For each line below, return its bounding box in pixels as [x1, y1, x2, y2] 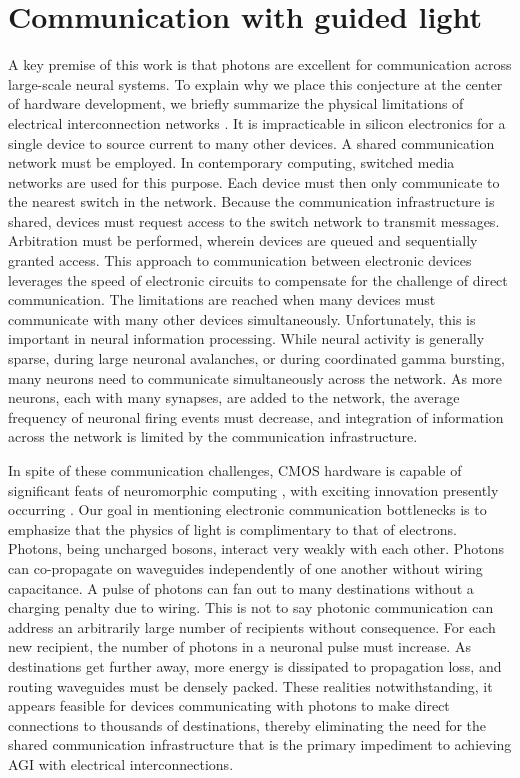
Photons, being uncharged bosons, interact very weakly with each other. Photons [8, 538, 504, 559]
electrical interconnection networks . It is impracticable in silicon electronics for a [8, 112, 506, 133]
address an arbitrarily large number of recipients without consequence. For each [8, 616, 496, 637]
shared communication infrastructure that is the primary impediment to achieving [8, 734, 512, 755]
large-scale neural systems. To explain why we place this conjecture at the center [8, 73, 503, 94]
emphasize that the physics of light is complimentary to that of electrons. [8, 518, 457, 539]
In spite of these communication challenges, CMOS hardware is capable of [8, 460, 462, 480]
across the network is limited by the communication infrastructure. [8, 426, 418, 447]
